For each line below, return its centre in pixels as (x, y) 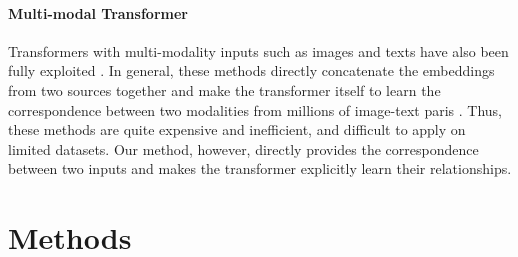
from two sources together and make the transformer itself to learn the (224, 89)
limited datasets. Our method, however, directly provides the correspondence (243, 148)
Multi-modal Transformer (98, 12)
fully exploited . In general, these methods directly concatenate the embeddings (251, 70)
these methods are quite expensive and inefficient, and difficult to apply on (237, 129)
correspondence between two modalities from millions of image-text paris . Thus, (255, 109)
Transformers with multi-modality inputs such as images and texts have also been (258, 50)
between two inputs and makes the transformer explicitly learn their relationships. (260, 168)
